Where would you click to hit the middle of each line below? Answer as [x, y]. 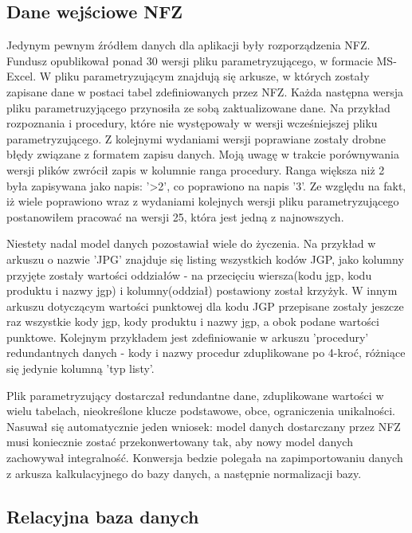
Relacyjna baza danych [103, 516]
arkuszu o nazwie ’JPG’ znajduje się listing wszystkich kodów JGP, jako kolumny [205, 259]
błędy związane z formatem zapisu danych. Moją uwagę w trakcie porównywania [203, 154]
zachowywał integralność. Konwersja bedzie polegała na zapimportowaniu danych [205, 458]
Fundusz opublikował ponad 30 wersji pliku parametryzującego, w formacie [190, 60]
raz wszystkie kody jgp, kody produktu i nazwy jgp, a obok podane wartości [193, 321]
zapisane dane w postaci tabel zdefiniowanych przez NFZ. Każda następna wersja [205, 91]
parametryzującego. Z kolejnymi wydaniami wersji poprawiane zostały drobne [196, 138]
